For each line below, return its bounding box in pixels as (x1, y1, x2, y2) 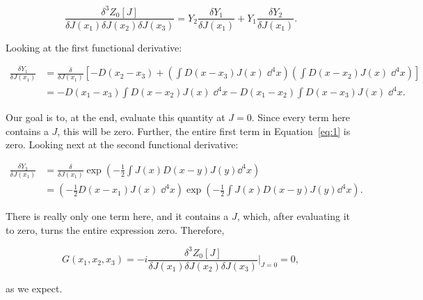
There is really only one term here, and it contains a (6, 209, 229, 223)
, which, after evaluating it (237, 209, 351, 223)
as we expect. (6, 281, 63, 295)
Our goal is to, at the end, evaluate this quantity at (6, 110, 225, 125)
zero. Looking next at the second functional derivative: (6, 137, 239, 152)
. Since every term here (251, 110, 350, 125)
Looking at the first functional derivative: (6, 40, 182, 54)
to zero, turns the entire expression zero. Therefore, (6, 222, 225, 237)
